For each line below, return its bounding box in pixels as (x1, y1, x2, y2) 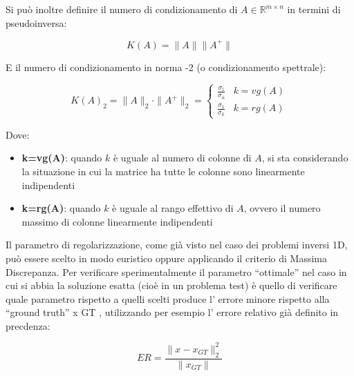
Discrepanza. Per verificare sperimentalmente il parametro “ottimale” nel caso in (6, 264, 347, 279)
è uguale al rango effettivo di (112, 201, 234, 215)
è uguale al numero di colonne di (113, 150, 252, 165)
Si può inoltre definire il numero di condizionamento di (6, 2, 238, 16)
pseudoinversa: (6, 15, 67, 30)
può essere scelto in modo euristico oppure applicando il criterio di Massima (6, 250, 327, 265)
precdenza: (6, 318, 50, 333)
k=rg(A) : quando (21, 201, 101, 215)
